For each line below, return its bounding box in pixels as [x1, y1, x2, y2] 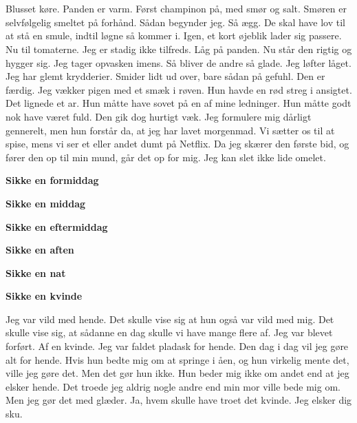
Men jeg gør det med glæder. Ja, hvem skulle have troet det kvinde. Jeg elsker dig [6, 393, 352, 407]
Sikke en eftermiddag [6, 219, 108, 234]
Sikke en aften [6, 243, 74, 257]
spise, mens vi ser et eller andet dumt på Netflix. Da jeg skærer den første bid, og [6, 136, 349, 151]
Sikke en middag [6, 196, 86, 210]
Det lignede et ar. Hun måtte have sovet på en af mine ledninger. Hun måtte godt [6, 96, 351, 110]
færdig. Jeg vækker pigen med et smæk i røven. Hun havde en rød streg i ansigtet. [6, 82, 352, 96]
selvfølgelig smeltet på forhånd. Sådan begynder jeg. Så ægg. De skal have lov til [6, 14, 346, 29]
